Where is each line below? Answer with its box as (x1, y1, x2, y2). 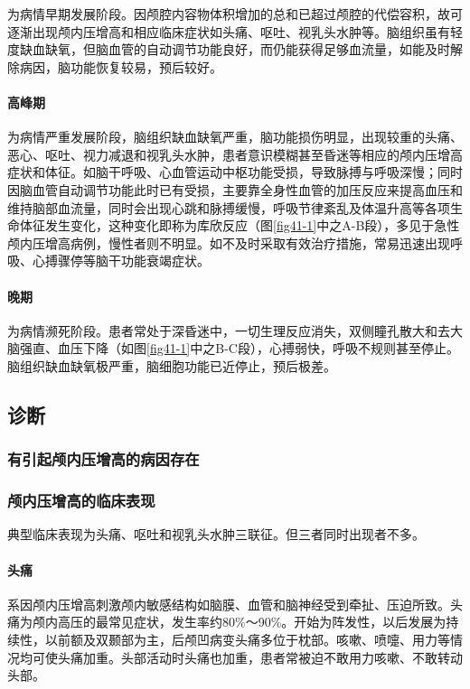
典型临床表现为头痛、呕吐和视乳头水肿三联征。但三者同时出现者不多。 (7, 525, 425, 544)
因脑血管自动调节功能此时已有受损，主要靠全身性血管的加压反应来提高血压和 (7, 180, 463, 199)
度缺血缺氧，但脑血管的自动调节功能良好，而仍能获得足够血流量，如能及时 (7, 40, 450, 59)
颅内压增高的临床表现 (7, 489, 155, 512)
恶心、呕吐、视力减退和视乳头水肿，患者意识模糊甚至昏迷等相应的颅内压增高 (7, 144, 463, 163)
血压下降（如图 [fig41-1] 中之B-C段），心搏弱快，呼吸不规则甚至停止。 (57, 339, 459, 358)
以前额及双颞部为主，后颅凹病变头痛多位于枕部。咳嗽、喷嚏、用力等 (44, 629, 450, 648)
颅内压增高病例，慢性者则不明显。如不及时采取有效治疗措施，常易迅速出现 (7, 233, 450, 252)
